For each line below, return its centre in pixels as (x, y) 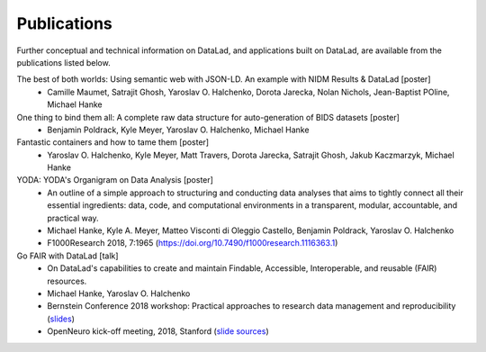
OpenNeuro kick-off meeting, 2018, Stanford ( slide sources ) (158, 331)
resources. (67, 281)
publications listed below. (64, 62)
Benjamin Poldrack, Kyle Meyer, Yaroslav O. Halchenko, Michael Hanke (178, 130)
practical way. (73, 218)
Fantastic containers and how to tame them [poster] (113, 142)
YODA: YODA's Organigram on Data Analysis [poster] (115, 180)
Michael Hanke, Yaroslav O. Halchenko (119, 293)
